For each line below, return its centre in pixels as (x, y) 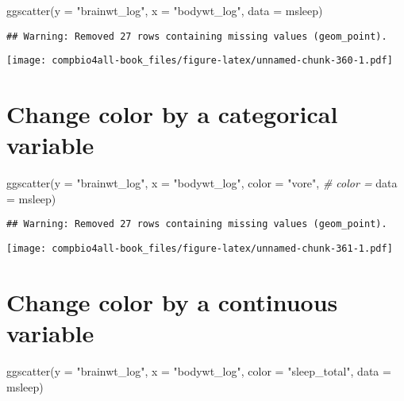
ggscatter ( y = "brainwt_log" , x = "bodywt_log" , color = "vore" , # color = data (202, 183)
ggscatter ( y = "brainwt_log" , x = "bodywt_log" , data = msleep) (165, 10)
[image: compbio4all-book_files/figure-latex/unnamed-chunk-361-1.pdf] (200, 249)
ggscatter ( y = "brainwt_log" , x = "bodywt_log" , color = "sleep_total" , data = (199, 371)
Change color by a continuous (172, 301)
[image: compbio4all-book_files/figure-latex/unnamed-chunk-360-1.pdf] (200, 61)
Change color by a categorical (172, 114)
